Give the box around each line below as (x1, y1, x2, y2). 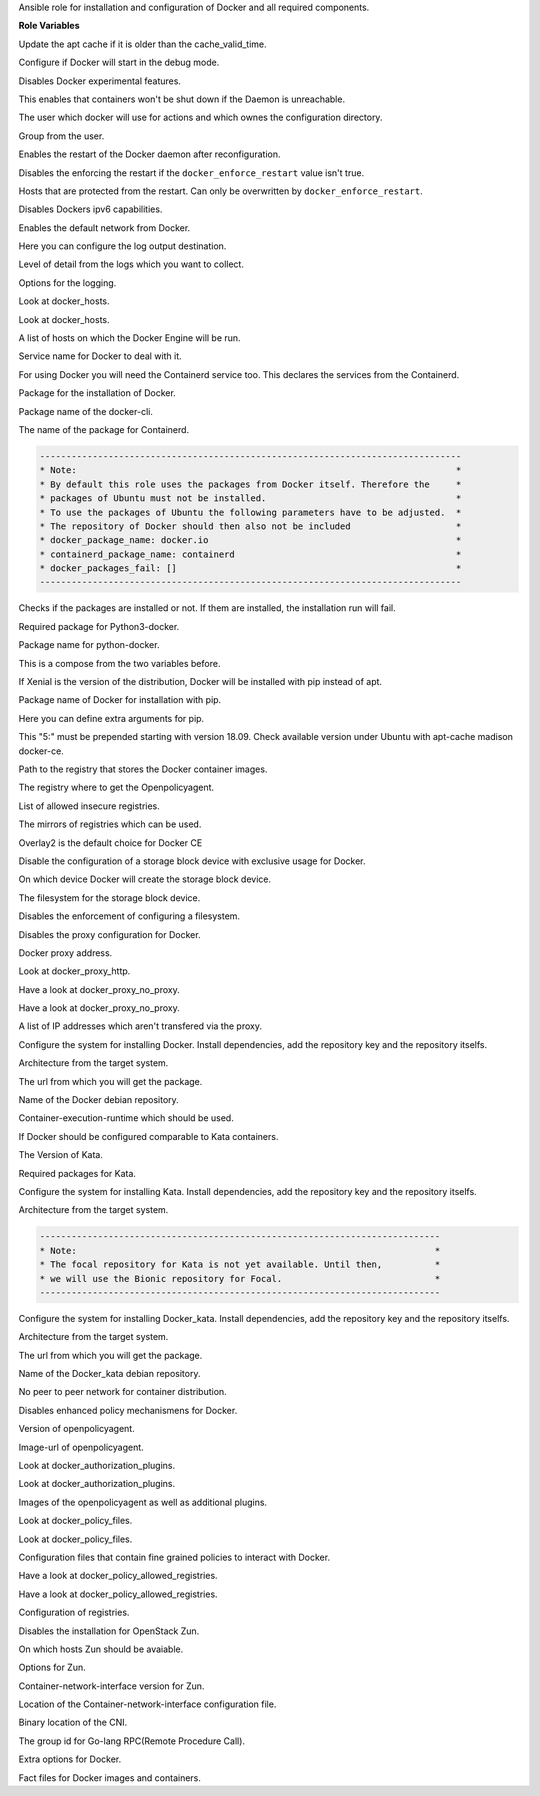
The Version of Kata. (18, 1149, 104, 1161)
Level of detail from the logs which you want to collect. (18, 258, 245, 270)
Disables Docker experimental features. (18, 75, 182, 87)
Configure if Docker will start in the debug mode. (18, 56, 220, 69)
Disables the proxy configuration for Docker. (18, 928, 201, 940)
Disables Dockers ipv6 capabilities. (18, 203, 163, 215)
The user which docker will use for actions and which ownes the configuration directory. (18, 111, 383, 124)
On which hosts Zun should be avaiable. (18, 1643, 184, 1655)
